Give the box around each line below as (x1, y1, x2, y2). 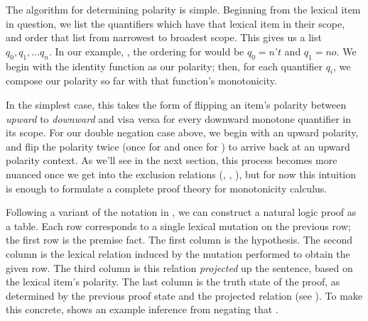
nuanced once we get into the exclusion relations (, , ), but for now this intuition (6, 166, 357, 181)
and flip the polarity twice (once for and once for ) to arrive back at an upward (6, 138, 350, 153)
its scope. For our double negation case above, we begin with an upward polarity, (6, 125, 359, 140)
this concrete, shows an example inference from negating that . (6, 302, 278, 317)
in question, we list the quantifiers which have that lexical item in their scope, (6, 16, 345, 31)
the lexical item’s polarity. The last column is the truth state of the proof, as (6, 274, 340, 289)
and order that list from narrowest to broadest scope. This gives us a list (6, 30, 322, 45)
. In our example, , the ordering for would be (48, 43, 244, 58)
